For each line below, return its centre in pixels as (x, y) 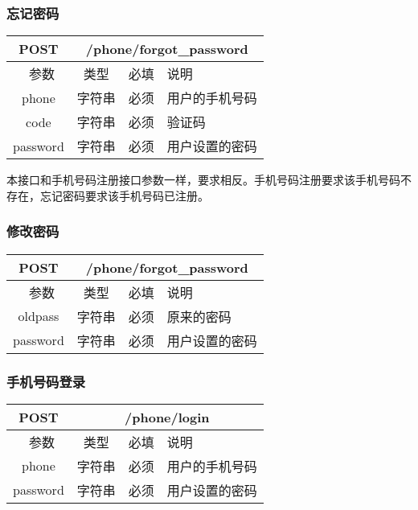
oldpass (39, 316)
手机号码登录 (46, 381)
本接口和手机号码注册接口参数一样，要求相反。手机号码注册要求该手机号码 (203, 180)
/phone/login (167, 417)
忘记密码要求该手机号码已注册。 (124, 195)
